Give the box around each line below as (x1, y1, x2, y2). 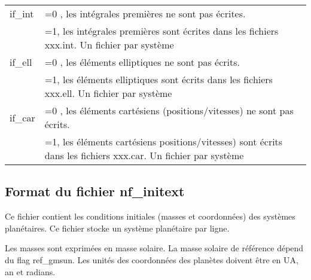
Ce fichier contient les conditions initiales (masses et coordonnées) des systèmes (5, 210, 295, 223)
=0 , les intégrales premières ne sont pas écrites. (44, 7, 246, 20)
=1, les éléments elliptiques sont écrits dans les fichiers (44, 72, 273, 86)
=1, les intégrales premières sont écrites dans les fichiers (44, 24, 279, 38)
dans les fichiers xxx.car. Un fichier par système (44, 148, 244, 162)
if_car (10, 110, 35, 124)
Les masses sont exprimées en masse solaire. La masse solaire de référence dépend (5, 242, 304, 254)
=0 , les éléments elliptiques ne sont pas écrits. (44, 55, 240, 69)
